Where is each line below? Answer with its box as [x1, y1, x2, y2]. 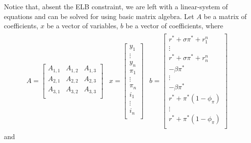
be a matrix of [204, 11, 247, 21]
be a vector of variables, [46, 20, 118, 31]
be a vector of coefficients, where [125, 20, 223, 31]
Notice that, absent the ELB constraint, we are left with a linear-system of [4, 1, 228, 11]
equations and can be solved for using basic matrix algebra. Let [4, 11, 194, 21]
